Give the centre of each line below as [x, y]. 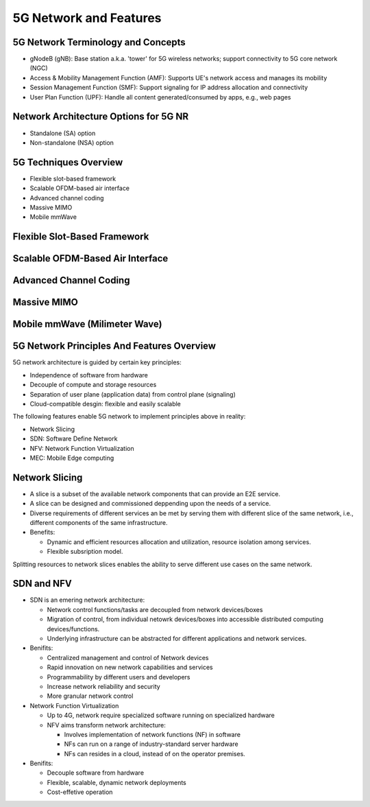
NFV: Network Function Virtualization [82, 448]
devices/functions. [73, 629]
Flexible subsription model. [85, 552]
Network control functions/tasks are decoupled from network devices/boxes [155, 609]
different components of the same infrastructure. [99, 522]
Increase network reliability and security [103, 686]
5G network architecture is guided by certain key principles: [97, 362]
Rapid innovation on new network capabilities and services [130, 667]
